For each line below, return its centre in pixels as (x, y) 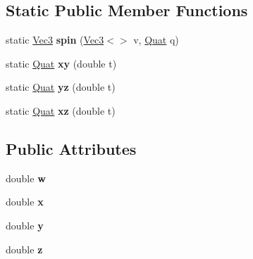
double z (24, 249)
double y (25, 225)
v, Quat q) (156, 40)
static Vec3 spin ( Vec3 (55, 40)
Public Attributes (71, 148)
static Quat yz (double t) (61, 87)
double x (25, 202)
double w (26, 178)
